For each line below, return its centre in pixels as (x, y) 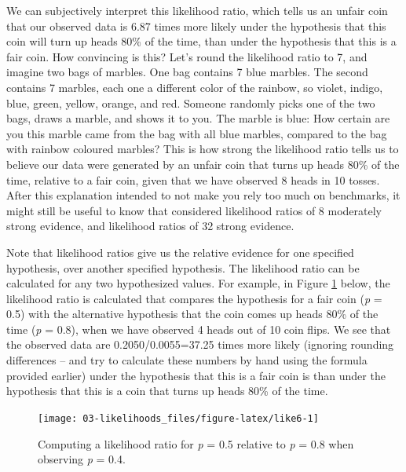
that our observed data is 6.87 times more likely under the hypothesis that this (196, 26)
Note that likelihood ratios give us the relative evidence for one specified (180, 252)
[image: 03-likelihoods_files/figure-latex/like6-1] (178, 418)
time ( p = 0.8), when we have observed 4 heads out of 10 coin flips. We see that (199, 329)
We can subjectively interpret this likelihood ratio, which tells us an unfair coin (197, 10)
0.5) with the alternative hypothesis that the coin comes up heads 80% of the (192, 314)
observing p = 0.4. (82, 459)
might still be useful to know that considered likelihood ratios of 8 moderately (194, 210)
